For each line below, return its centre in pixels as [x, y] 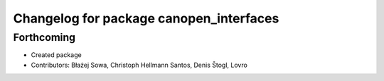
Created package [56, 55]
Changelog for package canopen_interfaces [146, 18]
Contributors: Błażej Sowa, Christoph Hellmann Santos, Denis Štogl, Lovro [139, 65]
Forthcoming [44, 37]
